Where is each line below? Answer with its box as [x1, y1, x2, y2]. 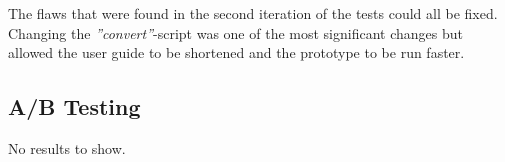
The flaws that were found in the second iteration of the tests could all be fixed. [8, 3, 498, 23]
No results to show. [8, 137, 126, 158]
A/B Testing [8, 91, 141, 122]
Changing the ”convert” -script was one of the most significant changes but [8, 22, 463, 43]
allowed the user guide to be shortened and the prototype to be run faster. [8, 42, 465, 63]
